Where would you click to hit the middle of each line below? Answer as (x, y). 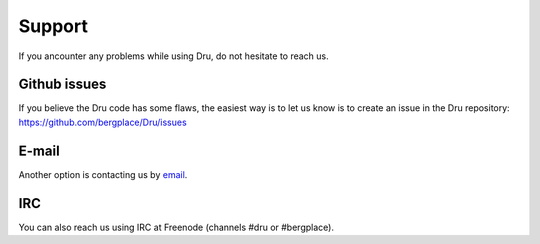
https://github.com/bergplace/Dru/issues (102, 122)
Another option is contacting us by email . (103, 174)
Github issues (62, 84)
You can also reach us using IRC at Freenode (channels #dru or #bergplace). (176, 227)
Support (53, 26)
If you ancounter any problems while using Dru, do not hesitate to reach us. (173, 56)
